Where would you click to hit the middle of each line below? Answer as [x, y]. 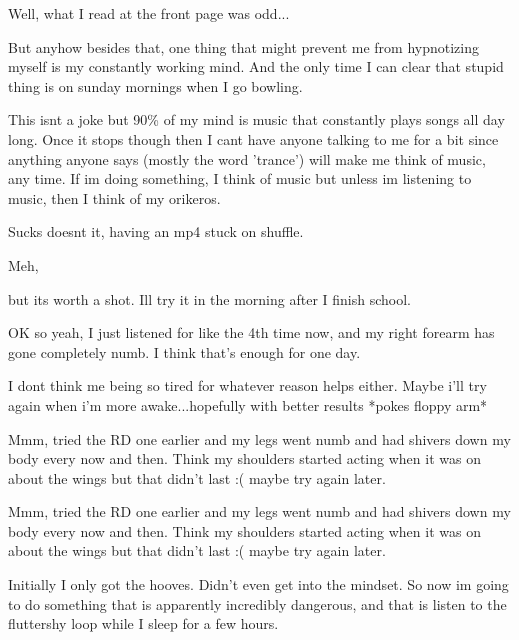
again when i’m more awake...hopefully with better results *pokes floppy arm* [248, 404]
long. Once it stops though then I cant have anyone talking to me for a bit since [253, 138]
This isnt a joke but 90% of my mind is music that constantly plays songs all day [256, 119]
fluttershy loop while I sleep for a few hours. [143, 623]
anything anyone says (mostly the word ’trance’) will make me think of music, [247, 158]
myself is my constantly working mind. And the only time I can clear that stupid [256, 66]
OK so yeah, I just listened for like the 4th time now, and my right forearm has [251, 332]
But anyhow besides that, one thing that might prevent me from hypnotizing [244, 46]
